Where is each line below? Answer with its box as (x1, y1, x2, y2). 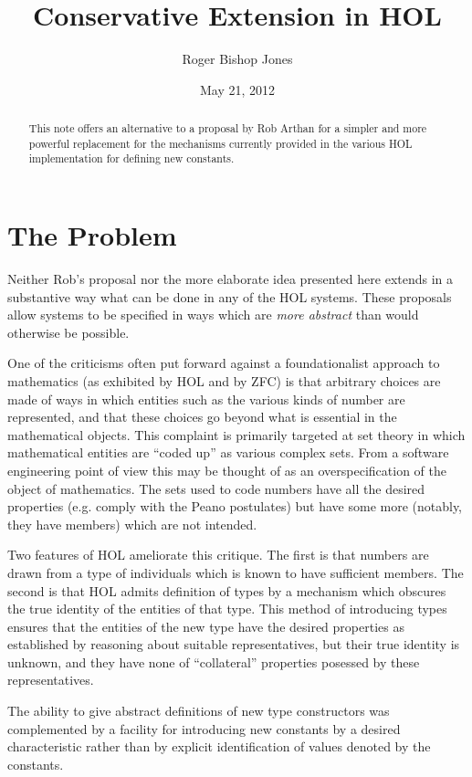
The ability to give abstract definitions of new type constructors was (7, 701, 390, 720)
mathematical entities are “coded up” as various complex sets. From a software (7, 443, 449, 462)
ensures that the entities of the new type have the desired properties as (7, 616, 404, 635)
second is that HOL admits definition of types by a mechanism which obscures (7, 581, 446, 600)
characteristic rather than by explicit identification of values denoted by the (7, 737, 431, 756)
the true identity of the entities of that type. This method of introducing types (7, 599, 447, 618)
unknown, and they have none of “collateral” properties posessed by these (7, 652, 420, 671)
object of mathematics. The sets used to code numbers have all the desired (7, 478, 425, 498)
